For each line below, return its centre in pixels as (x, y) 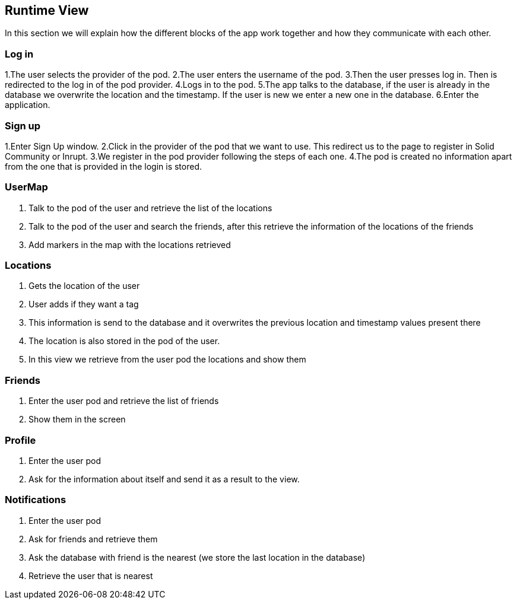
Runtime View (47, 10)
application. (28, 105)
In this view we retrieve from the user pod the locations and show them (167, 360)
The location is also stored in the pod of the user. (124, 341)
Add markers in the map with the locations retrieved (130, 244)
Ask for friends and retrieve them (93, 539)
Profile (20, 440)
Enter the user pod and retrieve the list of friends (124, 401)
